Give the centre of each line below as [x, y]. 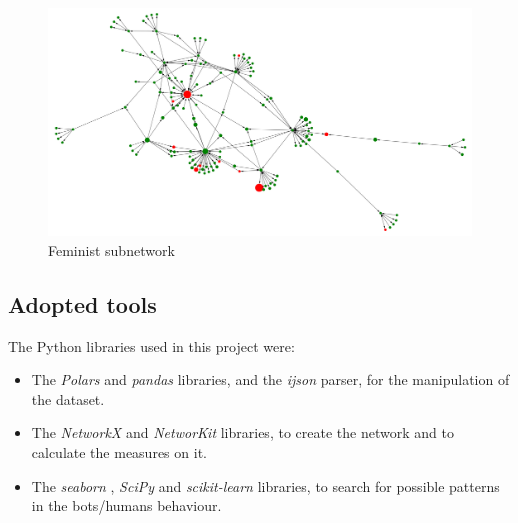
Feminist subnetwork [111, 249]
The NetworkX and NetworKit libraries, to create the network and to [242, 432]
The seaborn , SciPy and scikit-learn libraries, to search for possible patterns [265, 485]
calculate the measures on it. [119, 451]
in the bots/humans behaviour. [126, 505]
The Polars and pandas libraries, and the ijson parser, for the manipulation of [270, 379]
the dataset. [68, 398]
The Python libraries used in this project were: [151, 345]
